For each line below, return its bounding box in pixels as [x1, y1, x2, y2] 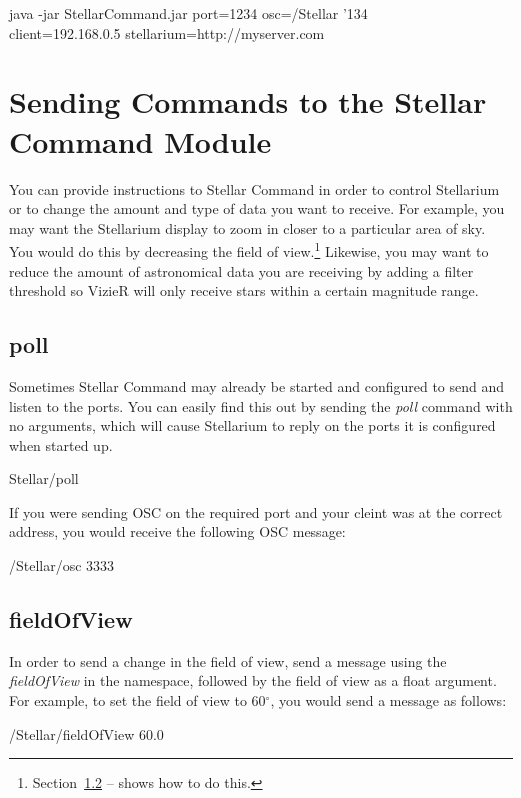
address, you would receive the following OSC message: [9, 521, 346, 542]
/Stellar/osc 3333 [9, 555, 115, 576]
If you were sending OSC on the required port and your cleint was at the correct [9, 501, 503, 522]
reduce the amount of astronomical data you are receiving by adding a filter [9, 260, 474, 281]
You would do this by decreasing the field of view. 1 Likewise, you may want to [9, 238, 489, 261]
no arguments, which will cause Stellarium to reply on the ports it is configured [9, 415, 496, 436]
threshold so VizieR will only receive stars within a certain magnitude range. [9, 280, 479, 301]
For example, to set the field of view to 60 [9, 690, 266, 711]
